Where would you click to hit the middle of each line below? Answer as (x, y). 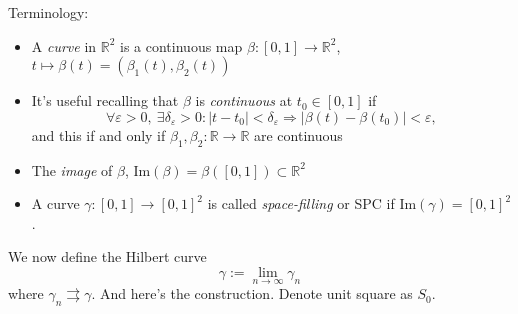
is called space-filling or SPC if (301, 203)
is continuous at (244, 100)
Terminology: (48, 12)
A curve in (64, 45)
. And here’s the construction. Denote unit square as (252, 293)
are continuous (298, 134)
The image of (72, 169)
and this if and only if (98, 134)
